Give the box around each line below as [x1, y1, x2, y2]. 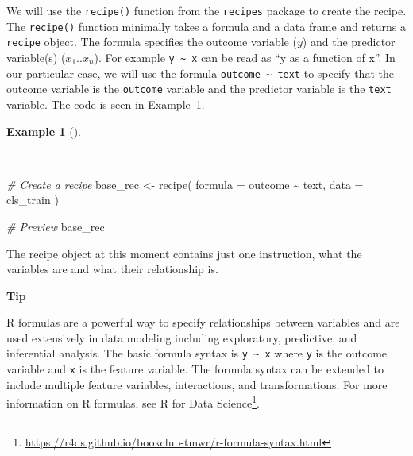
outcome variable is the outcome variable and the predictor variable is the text [6, 80, 392, 97]
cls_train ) [6, 191, 59, 208]
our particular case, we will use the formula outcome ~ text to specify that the [6, 64, 394, 81]
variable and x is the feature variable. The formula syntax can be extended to [6, 361, 384, 377]
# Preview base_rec [6, 218, 105, 234]
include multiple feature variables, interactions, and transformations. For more [6, 376, 388, 392]
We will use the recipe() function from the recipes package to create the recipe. [6, 2, 407, 18]
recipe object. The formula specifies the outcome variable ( [6, 33, 297, 50]
